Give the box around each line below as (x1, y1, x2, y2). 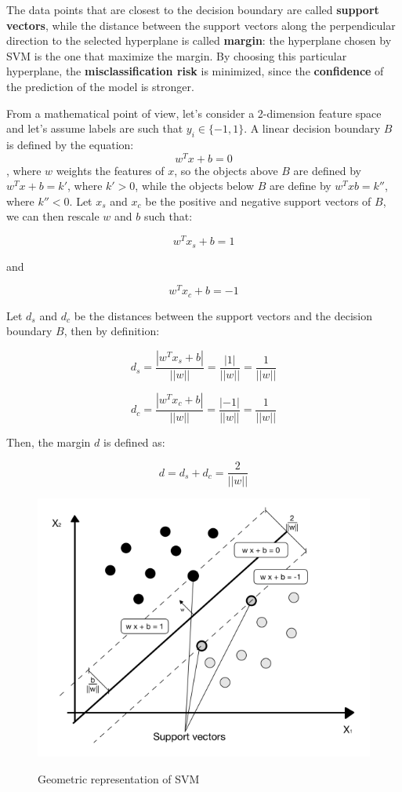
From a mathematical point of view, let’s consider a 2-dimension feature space (6, 104, 382, 121)
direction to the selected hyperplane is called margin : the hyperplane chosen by (6, 32, 392, 49)
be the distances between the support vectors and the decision (74, 307, 373, 323)
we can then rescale (6, 208, 100, 224)
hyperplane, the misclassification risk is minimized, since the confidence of (6, 63, 384, 79)
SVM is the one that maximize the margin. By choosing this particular (6, 47, 347, 64)
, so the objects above (174, 162, 278, 178)
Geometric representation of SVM (38, 770, 200, 787)
